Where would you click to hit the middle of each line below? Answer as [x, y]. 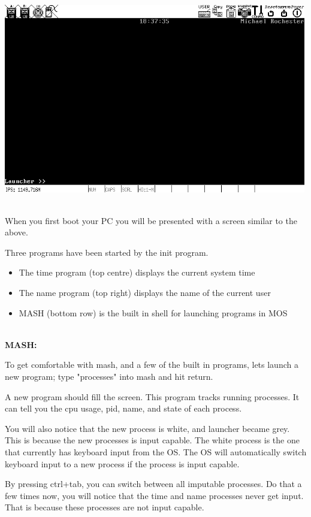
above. [16, 232]
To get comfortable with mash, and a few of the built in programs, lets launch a [152, 365]
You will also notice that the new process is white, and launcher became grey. [147, 428]
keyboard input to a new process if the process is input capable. [122, 463]
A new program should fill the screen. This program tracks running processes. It [152, 396]
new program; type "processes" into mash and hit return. [109, 377]
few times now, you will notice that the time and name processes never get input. [154, 495]
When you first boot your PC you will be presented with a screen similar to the [151, 220]
